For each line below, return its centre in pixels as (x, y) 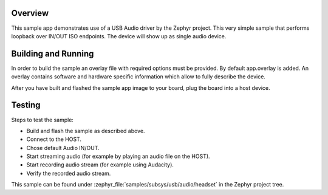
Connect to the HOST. (54, 139)
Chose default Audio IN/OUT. (63, 148)
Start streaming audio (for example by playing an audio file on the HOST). (118, 156)
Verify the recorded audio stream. (69, 173)
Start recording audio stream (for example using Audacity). (100, 165)
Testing (26, 105)
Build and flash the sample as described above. (86, 131)
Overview (30, 13)
